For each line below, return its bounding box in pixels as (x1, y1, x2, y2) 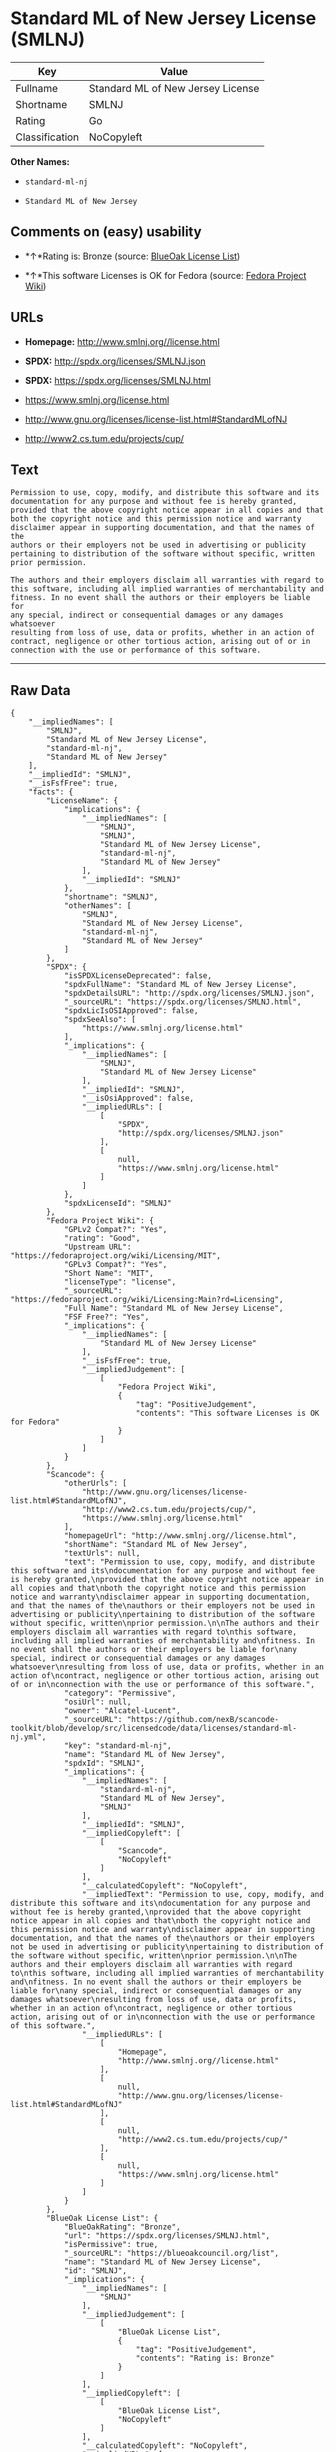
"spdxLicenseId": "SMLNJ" (63, 1198, 172, 1209)
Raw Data (10, 682, 72, 699)
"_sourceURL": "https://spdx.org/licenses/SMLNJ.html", (63, 997, 302, 1007)
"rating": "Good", (63, 1233, 141, 1244)
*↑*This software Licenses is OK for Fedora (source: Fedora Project (24, 269, 307, 281)
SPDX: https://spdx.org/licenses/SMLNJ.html (24, 374, 212, 386)
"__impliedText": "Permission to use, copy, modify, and (81, 1890, 325, 1900)
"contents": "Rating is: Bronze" (135, 2353, 275, 2364)
